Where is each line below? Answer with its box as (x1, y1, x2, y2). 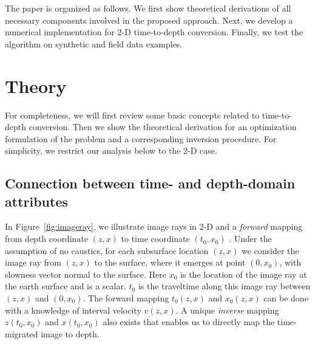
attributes (5, 191, 68, 210)
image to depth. (41, 327, 100, 340)
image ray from (5, 256, 62, 269)
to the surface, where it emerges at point (94, 256, 246, 269)
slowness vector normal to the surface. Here (5, 267, 167, 280)
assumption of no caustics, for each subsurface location (5, 244, 209, 256)
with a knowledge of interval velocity (5, 303, 141, 316)
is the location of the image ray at (180, 267, 307, 280)
